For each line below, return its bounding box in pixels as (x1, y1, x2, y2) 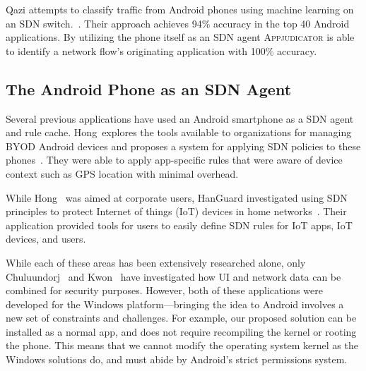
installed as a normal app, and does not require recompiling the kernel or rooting (6, 324, 357, 339)
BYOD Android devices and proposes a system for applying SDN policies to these (6, 138, 361, 153)
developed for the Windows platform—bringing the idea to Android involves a (6, 296, 344, 311)
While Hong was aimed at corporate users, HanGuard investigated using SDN (6, 190, 348, 205)
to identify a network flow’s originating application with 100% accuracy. (6, 43, 317, 58)
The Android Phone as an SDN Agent (6, 78, 292, 99)
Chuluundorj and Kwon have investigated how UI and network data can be (6, 269, 341, 284)
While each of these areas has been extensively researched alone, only (6, 255, 306, 269)
